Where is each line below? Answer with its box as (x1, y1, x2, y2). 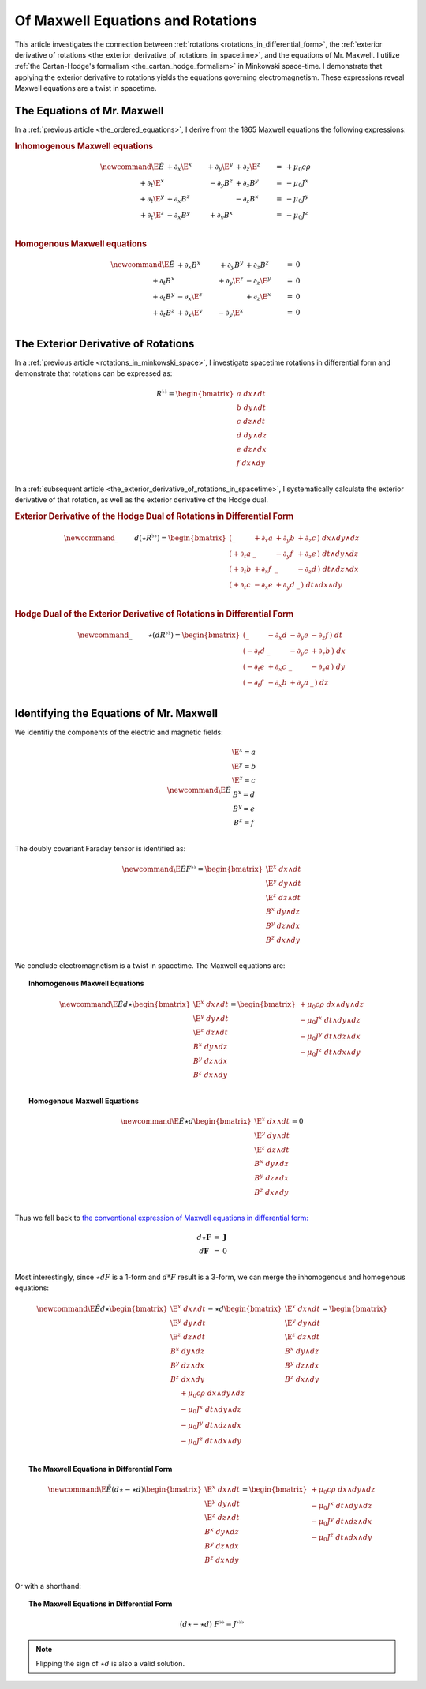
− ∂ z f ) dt (311, 631, 343, 642)
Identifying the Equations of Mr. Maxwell (14, 707, 219, 720)
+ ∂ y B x (209, 209, 234, 221)
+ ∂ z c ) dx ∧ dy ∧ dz (297, 533, 360, 544)
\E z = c (231, 775, 256, 785)
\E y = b (231, 760, 256, 771)
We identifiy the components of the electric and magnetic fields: (14, 727, 224, 737)
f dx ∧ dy (237, 459, 266, 467)
